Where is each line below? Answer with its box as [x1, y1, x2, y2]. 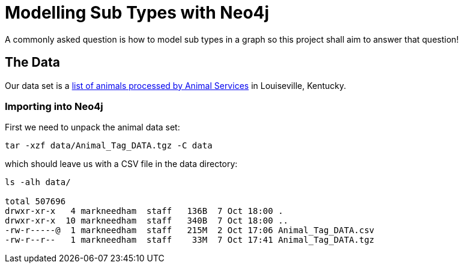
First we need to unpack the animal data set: [5, 122, 180, 133]
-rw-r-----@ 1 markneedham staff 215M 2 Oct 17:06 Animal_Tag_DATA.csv [5, 225, 375, 236]
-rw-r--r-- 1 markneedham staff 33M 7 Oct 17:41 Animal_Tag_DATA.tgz [5, 235, 375, 245]
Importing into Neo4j [5, 100, 103, 112]
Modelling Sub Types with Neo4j [5, 2, 270, 23]
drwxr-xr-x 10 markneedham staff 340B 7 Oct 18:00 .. [5, 216, 289, 226]
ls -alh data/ [5, 177, 71, 187]
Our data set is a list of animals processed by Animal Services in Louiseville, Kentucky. [5, 80, 346, 91]
